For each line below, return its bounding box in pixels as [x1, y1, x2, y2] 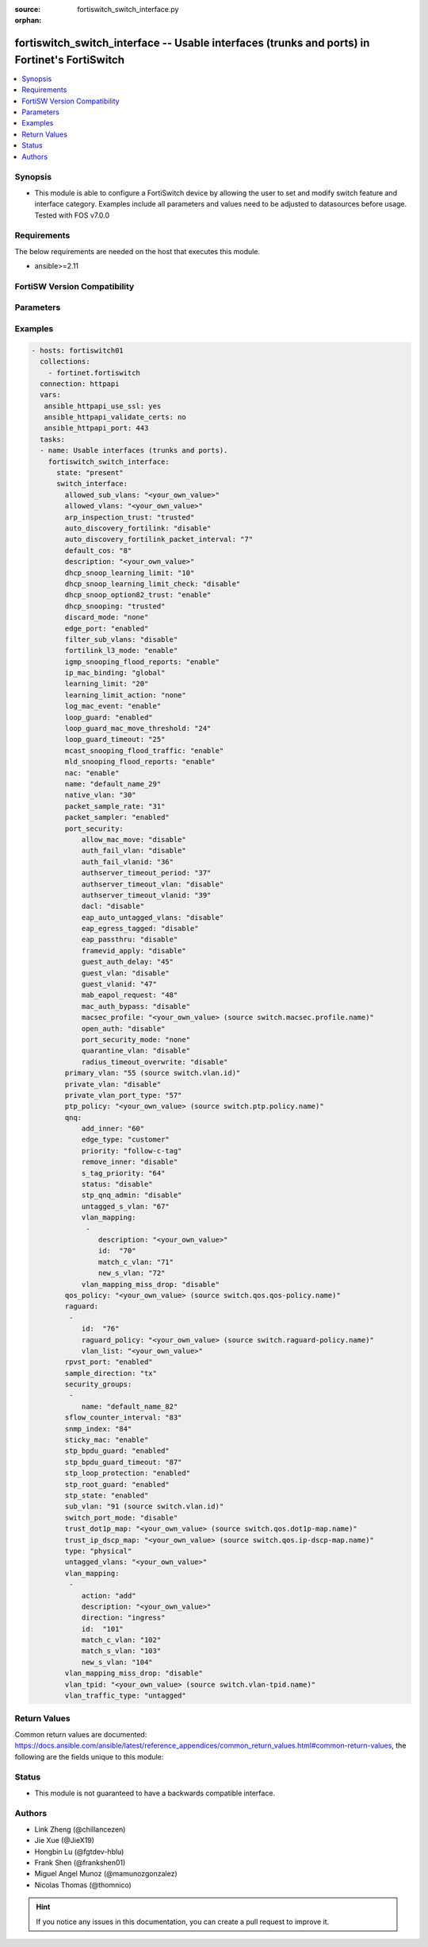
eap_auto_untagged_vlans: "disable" [81, 913, 224, 921]
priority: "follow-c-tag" [81, 1146, 182, 1155]
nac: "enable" [64, 768, 120, 778]
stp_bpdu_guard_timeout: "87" [64, 1458, 182, 1466]
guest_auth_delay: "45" [81, 957, 174, 967]
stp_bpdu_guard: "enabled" [64, 1447, 170, 1455]
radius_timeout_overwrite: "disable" [81, 1057, 228, 1066]
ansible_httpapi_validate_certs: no [44, 413, 186, 422]
